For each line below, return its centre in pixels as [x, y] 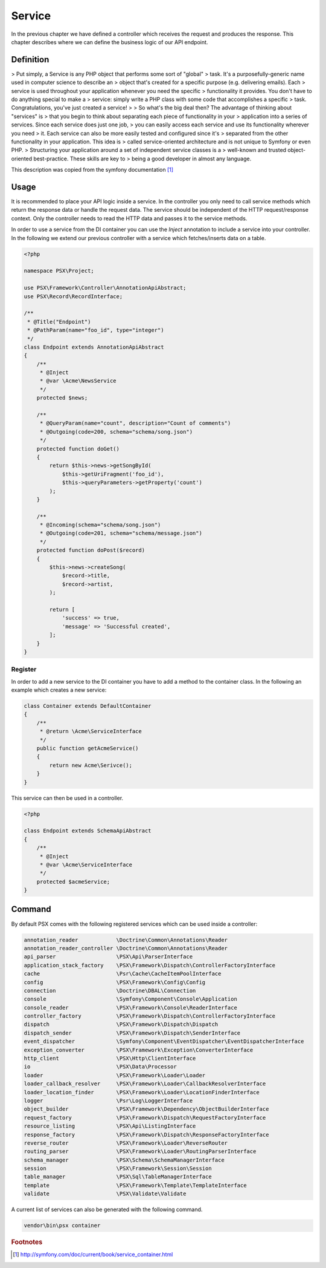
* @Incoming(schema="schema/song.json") [100, 525]
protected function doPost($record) [91, 550]
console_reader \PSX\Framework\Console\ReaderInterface [131, 1008]
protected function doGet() [78, 449]
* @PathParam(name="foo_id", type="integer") [96, 330]
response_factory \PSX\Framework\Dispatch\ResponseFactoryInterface [146, 1135]
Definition [30, 60]
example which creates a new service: [59, 690]
